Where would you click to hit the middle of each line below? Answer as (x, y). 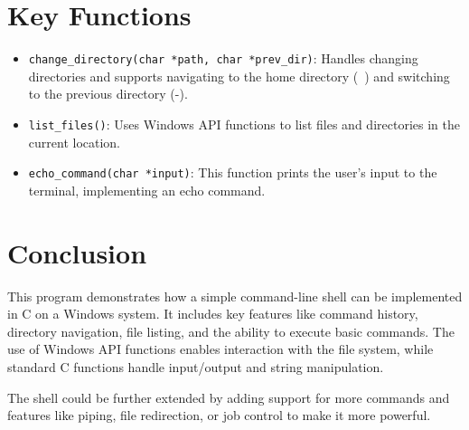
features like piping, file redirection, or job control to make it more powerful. (219, 415)
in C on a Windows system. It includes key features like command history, (213, 314)
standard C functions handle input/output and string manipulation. (196, 366)
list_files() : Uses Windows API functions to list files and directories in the (244, 124)
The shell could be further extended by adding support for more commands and (229, 397)
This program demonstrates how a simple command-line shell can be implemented (235, 296)
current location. (75, 142)
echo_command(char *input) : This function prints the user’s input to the (233, 172)
